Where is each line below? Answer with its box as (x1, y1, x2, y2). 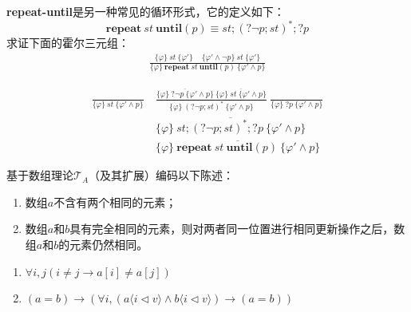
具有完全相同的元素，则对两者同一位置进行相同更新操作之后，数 (69, 220, 405, 237)
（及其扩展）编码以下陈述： (89, 167, 235, 184)
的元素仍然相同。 (58, 235, 148, 252)
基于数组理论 (6, 167, 73, 184)
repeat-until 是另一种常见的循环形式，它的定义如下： (6, 3, 285, 19)
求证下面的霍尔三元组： (6, 34, 129, 51)
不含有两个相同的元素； (53, 193, 177, 210)
